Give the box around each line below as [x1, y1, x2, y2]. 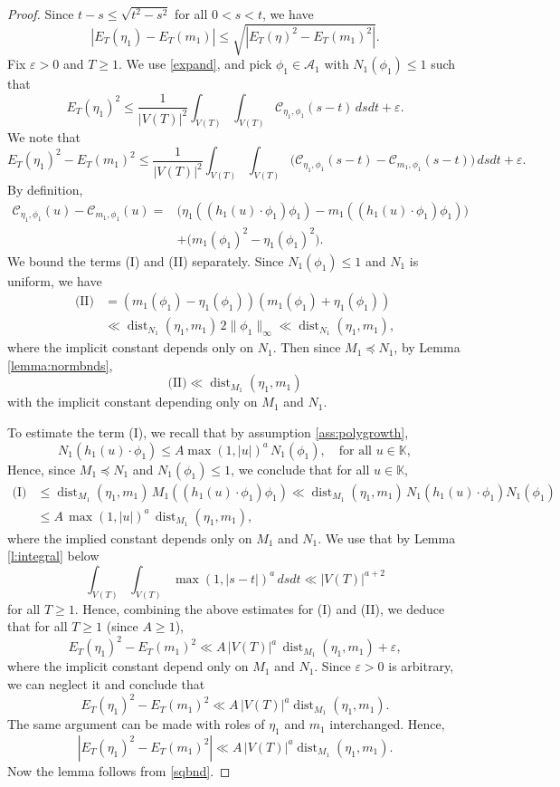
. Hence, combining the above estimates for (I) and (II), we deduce [74, 599, 445, 618]
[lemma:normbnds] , [7, 355, 113, 374]
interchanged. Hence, [329, 715, 445, 734]
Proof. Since [7, 5, 74, 23]
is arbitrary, [388, 657, 454, 676]
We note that [7, 127, 81, 146]
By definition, [7, 180, 83, 199]
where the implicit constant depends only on [7, 338, 254, 357]
